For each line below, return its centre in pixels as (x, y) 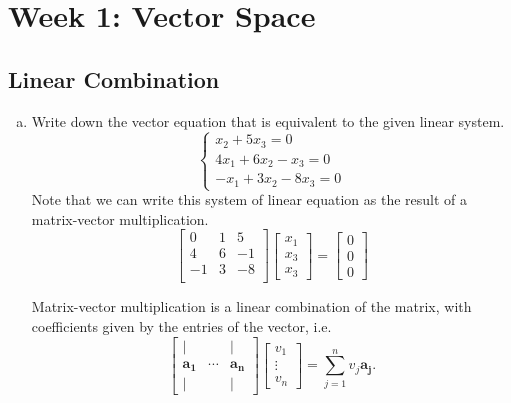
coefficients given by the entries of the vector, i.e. (181, 326)
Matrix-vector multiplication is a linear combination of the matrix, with (251, 306)
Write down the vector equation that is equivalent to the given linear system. (268, 120)
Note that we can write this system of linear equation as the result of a (249, 199)
